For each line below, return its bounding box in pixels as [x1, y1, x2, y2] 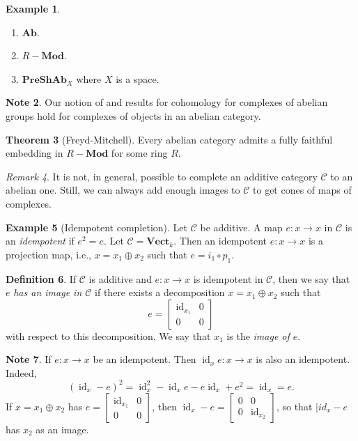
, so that [276, 399, 313, 413]
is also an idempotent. [256, 352, 350, 366]
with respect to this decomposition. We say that [6, 328, 211, 343]
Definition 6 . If [6, 271, 77, 286]
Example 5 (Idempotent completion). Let [6, 219, 187, 234]
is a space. [116, 71, 159, 86]
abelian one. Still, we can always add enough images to [6, 183, 240, 197]
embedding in [6, 146, 63, 160]
